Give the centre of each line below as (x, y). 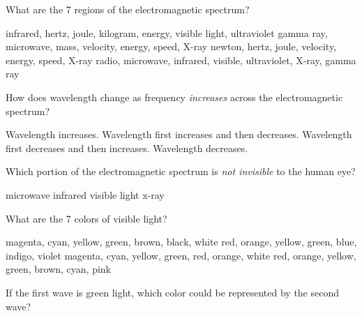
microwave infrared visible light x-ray (85, 194)
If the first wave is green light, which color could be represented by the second (173, 292)
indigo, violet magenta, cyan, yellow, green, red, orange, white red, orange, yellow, (181, 255)
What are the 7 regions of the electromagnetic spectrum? (128, 9)
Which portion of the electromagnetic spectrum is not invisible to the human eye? (181, 171)
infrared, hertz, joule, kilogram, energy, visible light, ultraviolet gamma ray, (167, 32)
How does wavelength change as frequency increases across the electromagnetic (174, 97)
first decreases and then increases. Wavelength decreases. (127, 148)
